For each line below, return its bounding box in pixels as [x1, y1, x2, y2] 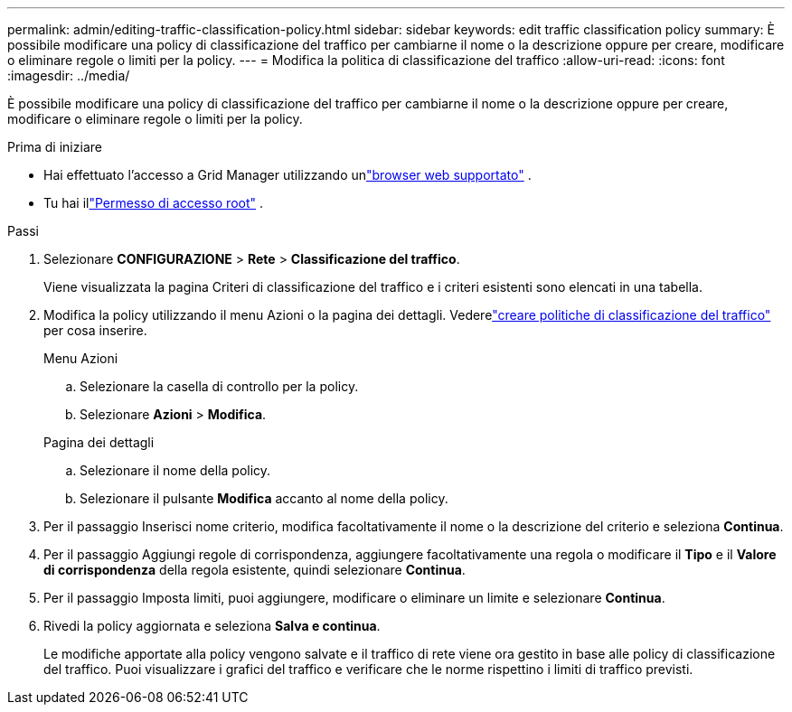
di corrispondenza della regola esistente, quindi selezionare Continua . [43, 562, 466, 577]
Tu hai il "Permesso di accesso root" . [43, 195, 264, 211]
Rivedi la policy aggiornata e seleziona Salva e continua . [43, 618, 381, 633]
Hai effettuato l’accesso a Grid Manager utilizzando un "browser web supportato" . [43, 167, 532, 183]
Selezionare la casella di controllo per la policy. [80, 379, 359, 394]
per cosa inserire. [43, 323, 147, 338]
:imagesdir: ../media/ [7, 68, 130, 83]
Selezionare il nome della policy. [80, 463, 271, 478]
